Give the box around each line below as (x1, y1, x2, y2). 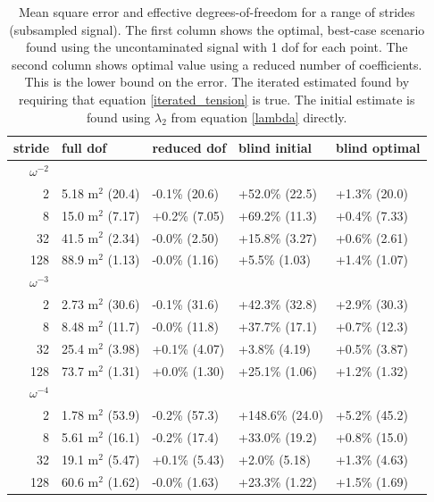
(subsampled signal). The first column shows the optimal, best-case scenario (9, 20, 425, 38)
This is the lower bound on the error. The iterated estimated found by (24, 72, 410, 91)
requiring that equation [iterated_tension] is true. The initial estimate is (19, 89, 415, 108)
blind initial (238, 138, 313, 157)
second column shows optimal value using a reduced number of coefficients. (12, 54, 422, 73)
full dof (62, 138, 107, 157)
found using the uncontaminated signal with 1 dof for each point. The (25, 38, 408, 56)
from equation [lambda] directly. (171, 107, 347, 126)
